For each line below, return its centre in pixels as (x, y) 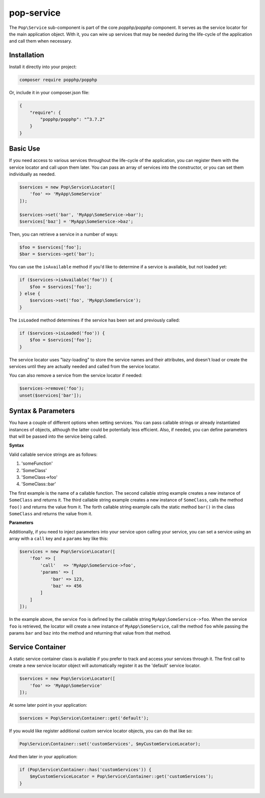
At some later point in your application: (48, 705)
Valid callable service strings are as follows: (53, 454)
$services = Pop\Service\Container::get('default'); (84, 718)
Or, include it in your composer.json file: (49, 93)
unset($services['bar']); (51, 395)
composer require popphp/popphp (58, 80)
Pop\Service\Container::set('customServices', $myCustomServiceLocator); (110, 744)
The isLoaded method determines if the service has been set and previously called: (94, 320)
